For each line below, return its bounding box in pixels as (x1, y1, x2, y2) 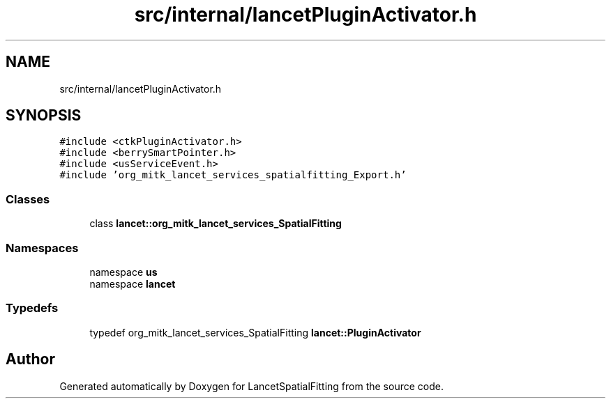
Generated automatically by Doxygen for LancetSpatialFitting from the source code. (59, 380, 444, 392)
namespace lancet (89, 277, 176, 290)
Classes (6, 192, 50, 206)
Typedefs (6, 301, 59, 316)
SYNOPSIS (6, 107, 82, 125)
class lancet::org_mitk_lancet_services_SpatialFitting (89, 217, 342, 230)
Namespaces (6, 240, 79, 255)
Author (6, 350, 55, 368)
